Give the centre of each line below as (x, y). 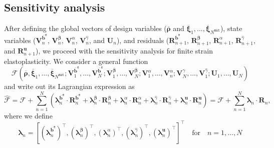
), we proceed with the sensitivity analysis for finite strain (124, 51)
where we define (28, 115)
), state (231, 28)
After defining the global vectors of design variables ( (85, 28)
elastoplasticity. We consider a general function (76, 61)
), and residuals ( (143, 40)
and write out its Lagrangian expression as (69, 86)
